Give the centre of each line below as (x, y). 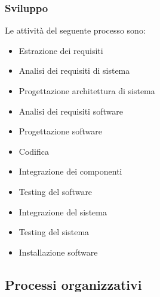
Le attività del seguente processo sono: (75, 30)
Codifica (34, 151)
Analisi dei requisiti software (71, 111)
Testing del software (56, 191)
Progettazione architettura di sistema (87, 91)
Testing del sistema (54, 232)
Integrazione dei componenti (70, 171)
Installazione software (58, 252)
